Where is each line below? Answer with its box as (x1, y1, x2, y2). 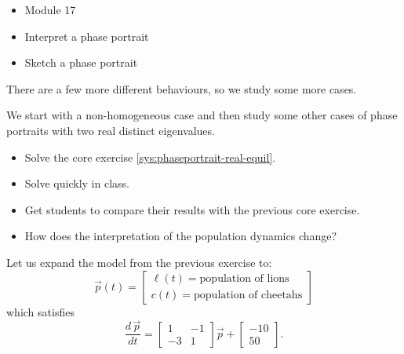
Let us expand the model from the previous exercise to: (6, 254, 272, 270)
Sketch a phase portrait (24, 54, 138, 71)
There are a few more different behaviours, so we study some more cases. (6, 80, 357, 97)
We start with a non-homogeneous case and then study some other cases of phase (6, 107, 398, 123)
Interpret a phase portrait (24, 27, 149, 44)
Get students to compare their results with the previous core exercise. (24, 201, 360, 217)
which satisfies (6, 303, 75, 319)
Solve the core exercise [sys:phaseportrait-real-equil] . (24, 148, 276, 165)
